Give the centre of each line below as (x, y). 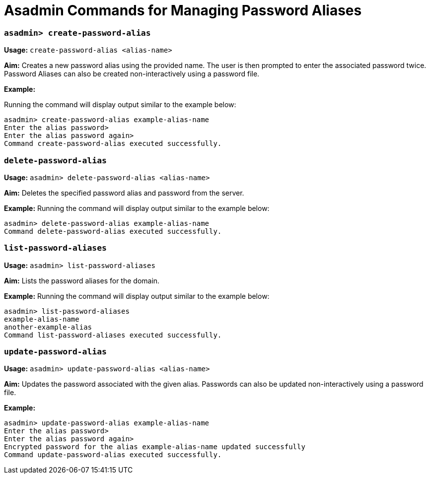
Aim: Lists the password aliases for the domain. (82, 280)
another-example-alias (48, 327)
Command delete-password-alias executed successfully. (113, 231)
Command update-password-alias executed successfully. (113, 455)
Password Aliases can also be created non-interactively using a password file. (132, 74)
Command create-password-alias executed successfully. (113, 144)
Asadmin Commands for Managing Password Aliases (183, 10)
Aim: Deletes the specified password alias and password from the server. (124, 193)
